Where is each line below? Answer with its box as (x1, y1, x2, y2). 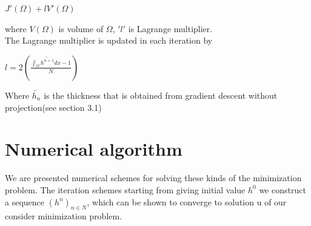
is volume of (58, 22, 104, 35)
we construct (259, 183, 306, 196)
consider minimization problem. (5, 210, 122, 222)
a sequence (5, 195, 45, 208)
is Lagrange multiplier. (128, 22, 213, 35)
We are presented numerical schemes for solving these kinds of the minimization (5, 171, 302, 184)
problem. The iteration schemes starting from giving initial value (5, 183, 246, 196)
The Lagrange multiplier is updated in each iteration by (5, 34, 213, 47)
